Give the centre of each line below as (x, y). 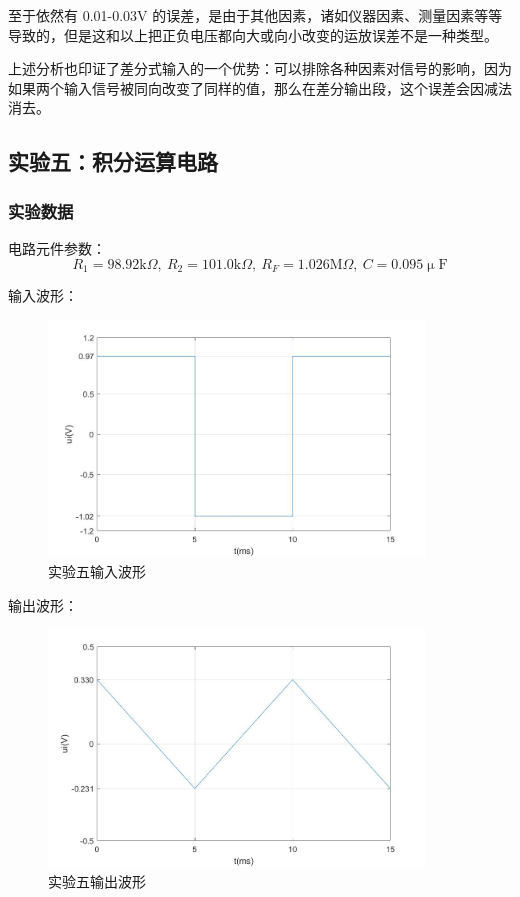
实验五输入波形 (97, 571)
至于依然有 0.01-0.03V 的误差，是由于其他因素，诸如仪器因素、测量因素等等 (255, 15)
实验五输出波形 (97, 880)
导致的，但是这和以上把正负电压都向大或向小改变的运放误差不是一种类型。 (253, 34)
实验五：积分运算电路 (113, 161)
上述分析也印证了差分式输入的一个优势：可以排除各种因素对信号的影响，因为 (260, 68)
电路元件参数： (57, 247)
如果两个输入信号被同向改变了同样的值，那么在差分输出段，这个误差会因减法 (260, 87)
